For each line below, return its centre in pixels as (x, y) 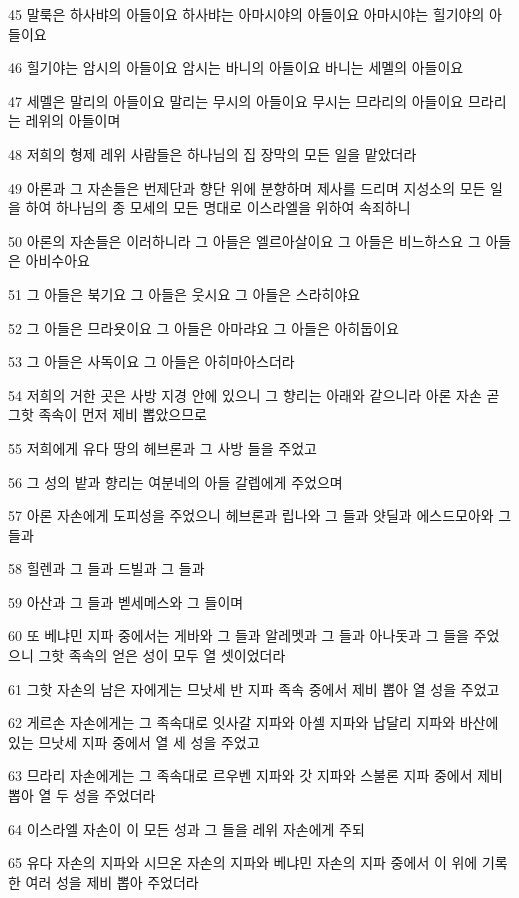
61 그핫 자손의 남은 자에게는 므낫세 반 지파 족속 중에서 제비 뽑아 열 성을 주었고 (254, 688)
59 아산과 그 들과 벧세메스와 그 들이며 (126, 601)
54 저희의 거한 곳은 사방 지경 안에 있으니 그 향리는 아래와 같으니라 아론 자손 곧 (254, 394)
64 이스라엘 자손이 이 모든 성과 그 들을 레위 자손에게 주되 (186, 828)
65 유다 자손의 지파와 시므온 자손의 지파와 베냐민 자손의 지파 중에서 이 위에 (243, 862)
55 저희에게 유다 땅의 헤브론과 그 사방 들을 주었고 (162, 447)
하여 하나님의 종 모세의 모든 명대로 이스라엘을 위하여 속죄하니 (218, 207)
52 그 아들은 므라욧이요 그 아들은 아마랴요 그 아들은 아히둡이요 (203, 327)
